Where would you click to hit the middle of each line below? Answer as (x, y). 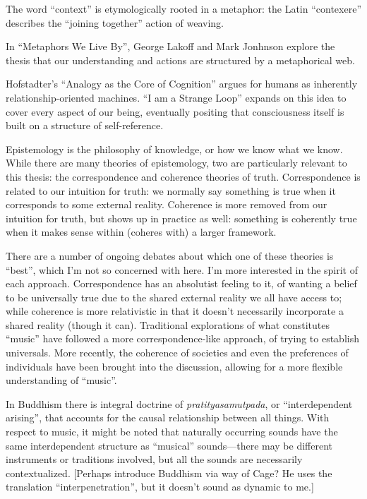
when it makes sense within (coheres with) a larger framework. (141, 232)
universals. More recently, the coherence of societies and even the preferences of (177, 353)
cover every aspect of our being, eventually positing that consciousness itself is (175, 111)
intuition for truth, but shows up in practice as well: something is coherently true (181, 218)
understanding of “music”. (61, 380)
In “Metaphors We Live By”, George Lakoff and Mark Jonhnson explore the (170, 46)
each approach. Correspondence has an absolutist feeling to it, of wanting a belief (181, 283)
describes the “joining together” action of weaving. (115, 22)
